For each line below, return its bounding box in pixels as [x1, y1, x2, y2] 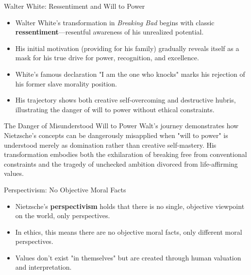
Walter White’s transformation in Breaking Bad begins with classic [15, 17, 215, 27]
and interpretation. [15, 262, 72, 272]
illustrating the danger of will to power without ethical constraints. [15, 104, 215, 114]
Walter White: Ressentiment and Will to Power [4, 1, 145, 11]
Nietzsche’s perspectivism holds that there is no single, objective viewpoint [15, 201, 245, 211]
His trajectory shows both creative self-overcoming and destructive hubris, [15, 95, 236, 105]
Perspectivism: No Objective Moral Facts [4, 184, 126, 194]
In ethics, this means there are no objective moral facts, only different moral [15, 226, 242, 237]
